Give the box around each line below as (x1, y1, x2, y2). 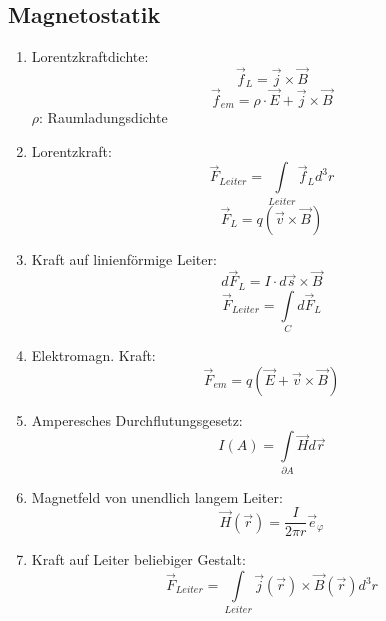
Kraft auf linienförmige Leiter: (31, 248, 217, 269)
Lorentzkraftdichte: (31, 46, 149, 67)
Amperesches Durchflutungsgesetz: (31, 409, 243, 430)
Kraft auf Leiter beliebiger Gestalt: (31, 549, 246, 570)
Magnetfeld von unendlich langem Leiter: (31, 486, 283, 507)
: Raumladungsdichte (39, 107, 168, 128)
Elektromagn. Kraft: (31, 345, 156, 366)
